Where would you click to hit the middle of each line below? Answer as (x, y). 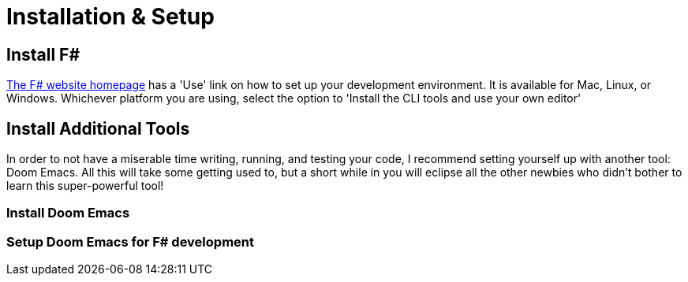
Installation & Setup (110, 17)
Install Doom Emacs (68, 213)
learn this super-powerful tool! (85, 186)
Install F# (43, 54)
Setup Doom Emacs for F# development (130, 241)
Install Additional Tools (98, 128)
